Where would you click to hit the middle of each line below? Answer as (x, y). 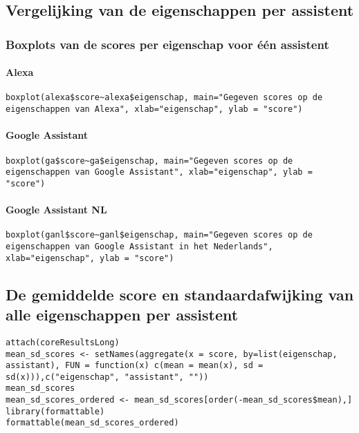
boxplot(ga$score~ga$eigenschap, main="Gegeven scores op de (149, 161)
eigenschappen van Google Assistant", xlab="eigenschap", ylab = (159, 172)
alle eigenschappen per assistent (122, 315)
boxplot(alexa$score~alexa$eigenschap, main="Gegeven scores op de (164, 98)
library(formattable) (55, 411)
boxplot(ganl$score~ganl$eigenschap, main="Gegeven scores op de (159, 235)
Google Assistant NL (56, 210)
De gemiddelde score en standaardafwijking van (180, 294)
